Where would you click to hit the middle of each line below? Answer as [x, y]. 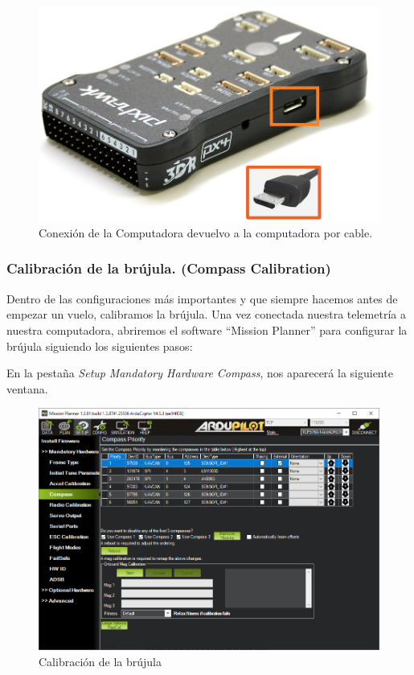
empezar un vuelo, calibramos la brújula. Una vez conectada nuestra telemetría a [206, 314]
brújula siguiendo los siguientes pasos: [100, 346]
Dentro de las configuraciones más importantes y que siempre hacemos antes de [202, 298]
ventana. [27, 388]
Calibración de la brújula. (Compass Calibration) [169, 268]
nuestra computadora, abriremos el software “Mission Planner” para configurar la [207, 329]
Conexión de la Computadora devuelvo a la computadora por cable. [206, 232]
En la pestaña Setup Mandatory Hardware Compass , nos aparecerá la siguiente [200, 373]
